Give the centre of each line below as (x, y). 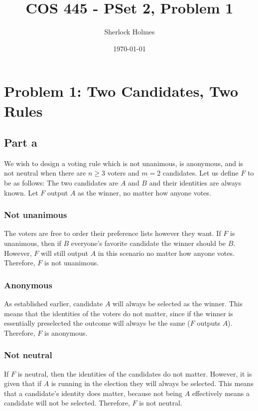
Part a (21, 142)
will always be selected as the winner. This (178, 304)
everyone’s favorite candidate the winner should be (148, 243)
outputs (209, 323)
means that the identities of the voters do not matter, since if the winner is (119, 313)
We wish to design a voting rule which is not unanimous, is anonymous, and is (124, 163)
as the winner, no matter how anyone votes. (144, 192)
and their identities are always (195, 183)
